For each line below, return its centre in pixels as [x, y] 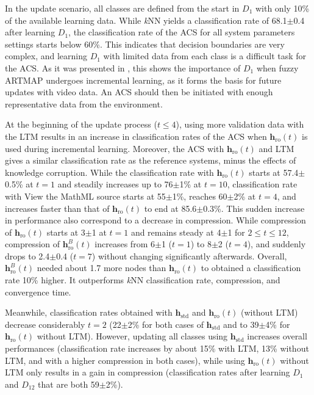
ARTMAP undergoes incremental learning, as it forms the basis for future [143, 80]
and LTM [277, 148]
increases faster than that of [57, 208]
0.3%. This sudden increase [254, 208]
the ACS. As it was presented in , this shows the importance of [123, 67]
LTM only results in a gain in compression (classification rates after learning [148, 372]
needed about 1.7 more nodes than [102, 268]
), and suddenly [277, 244]
